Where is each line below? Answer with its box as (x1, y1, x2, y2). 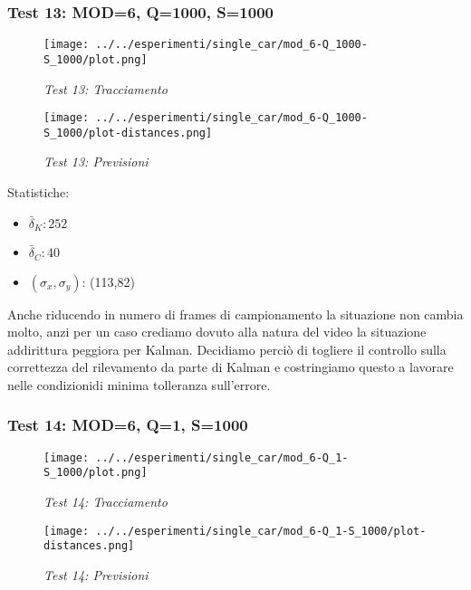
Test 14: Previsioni (43, 565, 149, 584)
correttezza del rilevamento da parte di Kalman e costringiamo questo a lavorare (7, 357, 454, 376)
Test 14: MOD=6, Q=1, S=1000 (7, 414, 248, 436)
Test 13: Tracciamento (43, 79, 168, 98)
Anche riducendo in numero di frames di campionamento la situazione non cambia (7, 304, 464, 323)
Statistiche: (7, 183, 70, 202)
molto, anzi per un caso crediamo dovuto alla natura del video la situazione (7, 322, 427, 341)
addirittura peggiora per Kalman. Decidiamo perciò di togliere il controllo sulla (7, 339, 447, 358)
